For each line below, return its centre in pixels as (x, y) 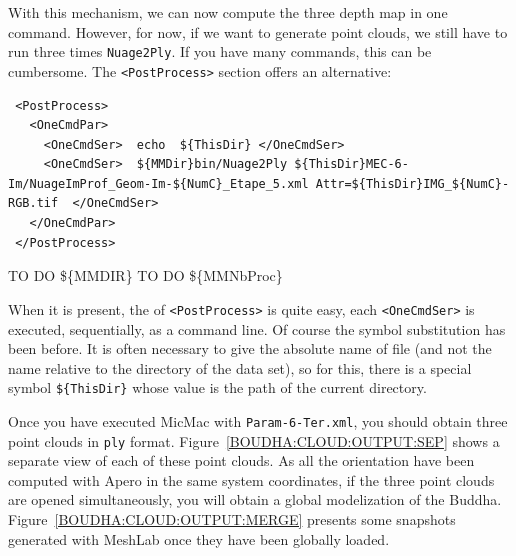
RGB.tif (33, 203)
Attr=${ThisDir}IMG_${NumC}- (412, 183)
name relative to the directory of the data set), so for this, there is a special (240, 367)
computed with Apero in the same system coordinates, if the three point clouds (251, 479)
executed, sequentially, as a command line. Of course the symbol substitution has (257, 328)
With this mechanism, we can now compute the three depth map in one (228, 12)
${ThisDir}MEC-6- (351, 164)
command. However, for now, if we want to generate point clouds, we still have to (258, 31)
